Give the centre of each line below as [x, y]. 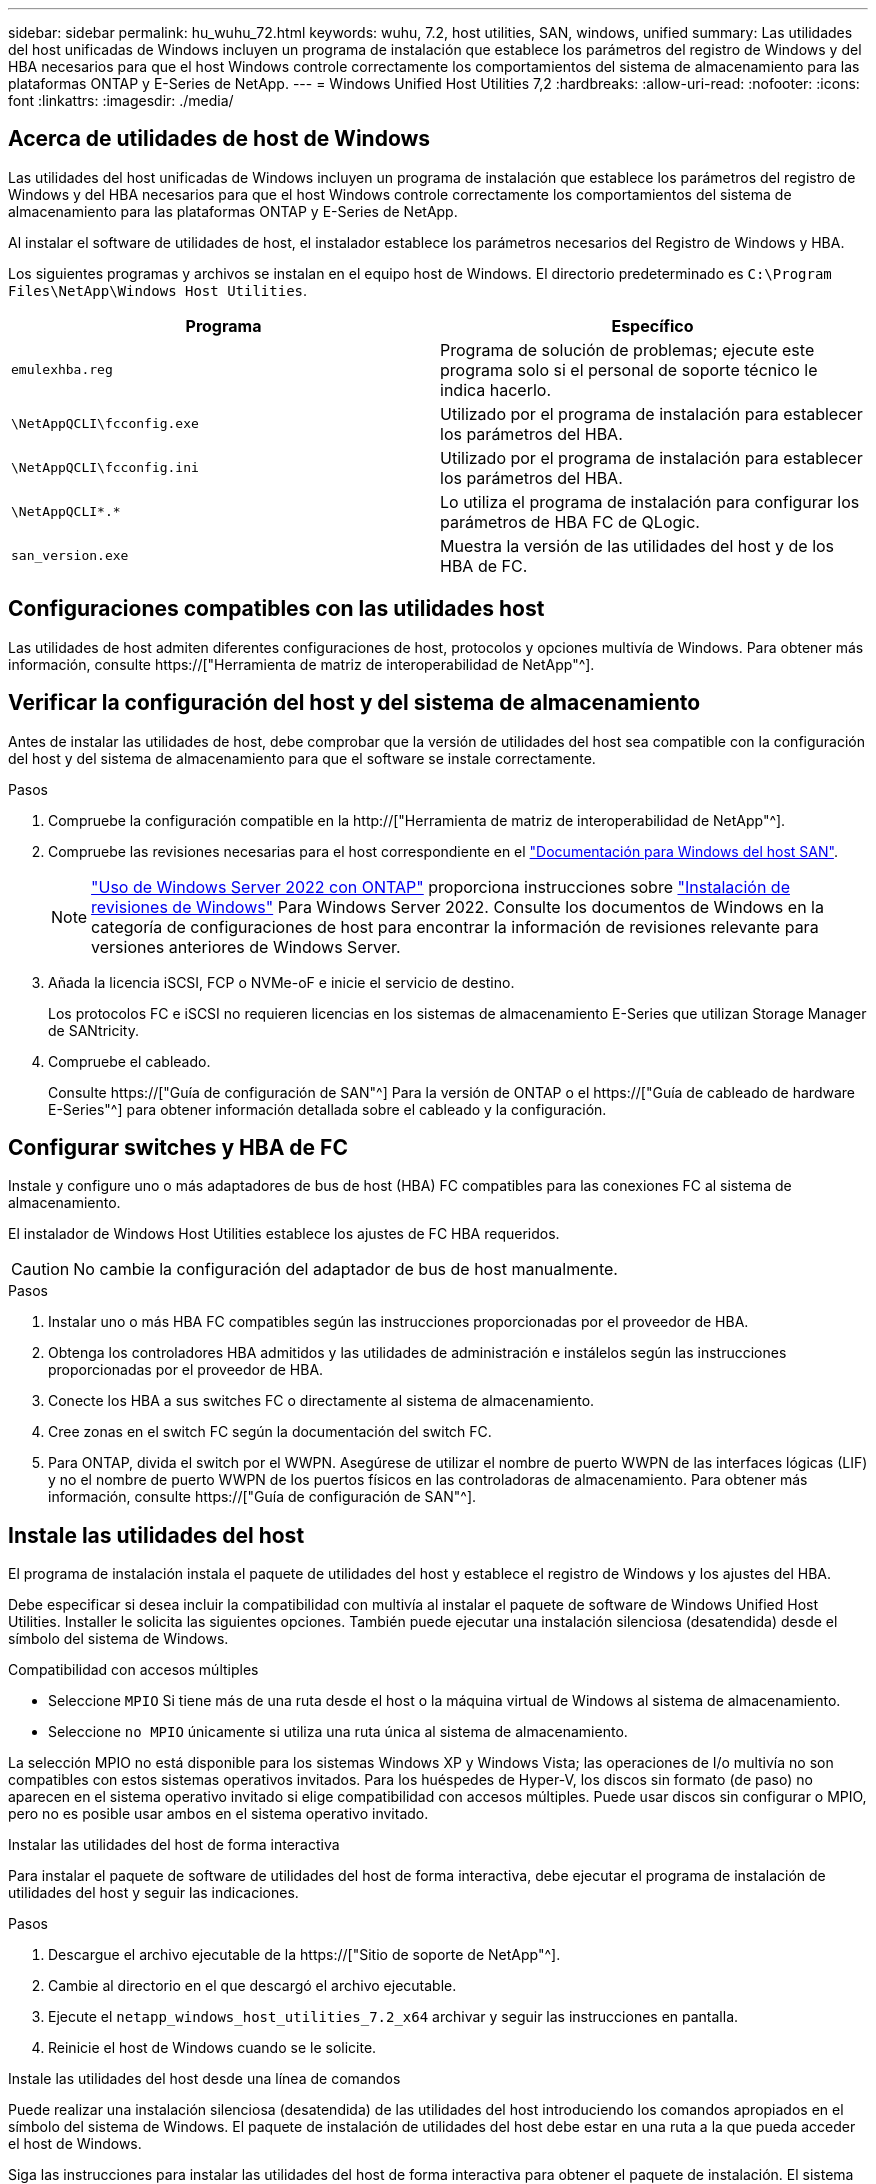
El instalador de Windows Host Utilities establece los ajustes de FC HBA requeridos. [284, 1234]
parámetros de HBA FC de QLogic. [570, 521]
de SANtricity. [93, 1030]
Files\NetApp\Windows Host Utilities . [158, 290]
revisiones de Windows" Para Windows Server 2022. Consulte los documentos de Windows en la [457, 906]
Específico [652, 325]
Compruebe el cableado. [129, 1061]
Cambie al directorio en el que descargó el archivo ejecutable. [252, 1986]
